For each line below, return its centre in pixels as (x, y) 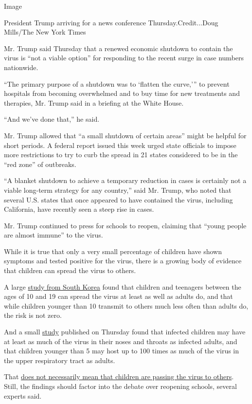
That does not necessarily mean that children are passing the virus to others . (119, 376)
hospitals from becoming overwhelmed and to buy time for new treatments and (122, 93)
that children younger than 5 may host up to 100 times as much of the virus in (122, 351)
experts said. (23, 395)
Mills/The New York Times (45, 32)
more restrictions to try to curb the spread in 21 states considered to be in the (121, 155)
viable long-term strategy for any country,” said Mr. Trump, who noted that (118, 190)
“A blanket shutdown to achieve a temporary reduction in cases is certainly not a (125, 180)
